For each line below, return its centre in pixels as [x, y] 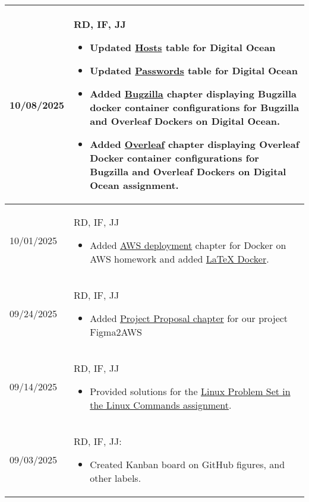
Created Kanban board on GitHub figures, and [187, 464]
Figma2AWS [116, 332]
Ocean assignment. [134, 185]
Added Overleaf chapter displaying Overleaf [195, 144]
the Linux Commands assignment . [161, 405]
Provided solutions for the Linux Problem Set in [190, 391]
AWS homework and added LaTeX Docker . [179, 259]
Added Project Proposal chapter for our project [189, 318]
